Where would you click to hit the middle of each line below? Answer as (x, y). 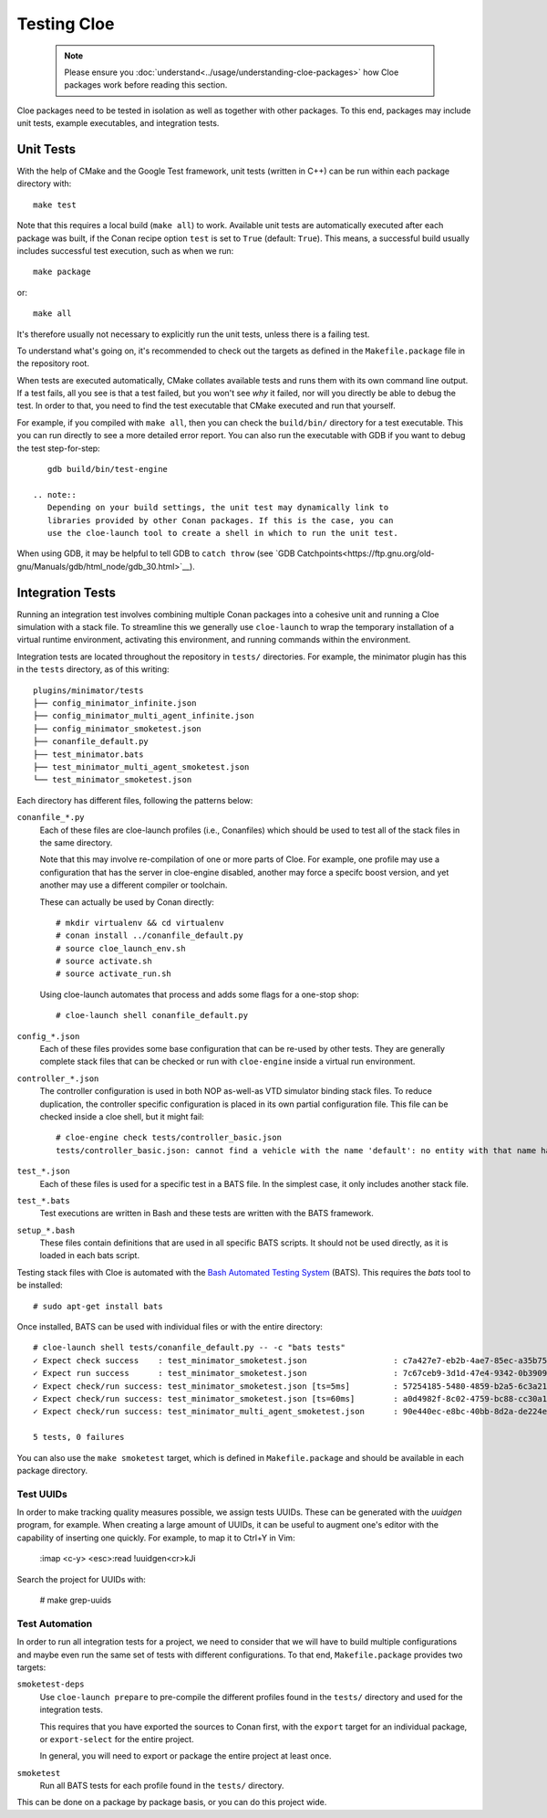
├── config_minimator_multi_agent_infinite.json (144, 716)
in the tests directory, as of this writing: (93, 669)
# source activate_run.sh (114, 974)
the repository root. (53, 363)
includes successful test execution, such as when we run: (125, 250)
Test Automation (55, 1624)
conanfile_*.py (51, 818)
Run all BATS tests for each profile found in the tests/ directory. (162, 1786)
